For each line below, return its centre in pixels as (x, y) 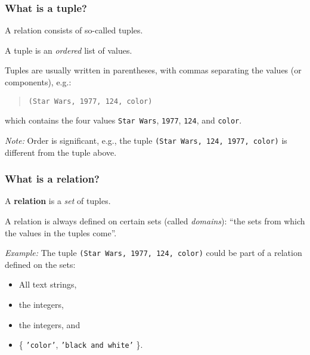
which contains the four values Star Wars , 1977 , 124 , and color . (123, 120)
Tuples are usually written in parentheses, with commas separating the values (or (153, 70)
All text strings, (48, 284)
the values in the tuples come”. (61, 232)
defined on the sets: (40, 264)
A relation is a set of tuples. (58, 201)
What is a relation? (52, 179)
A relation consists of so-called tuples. (74, 30)
